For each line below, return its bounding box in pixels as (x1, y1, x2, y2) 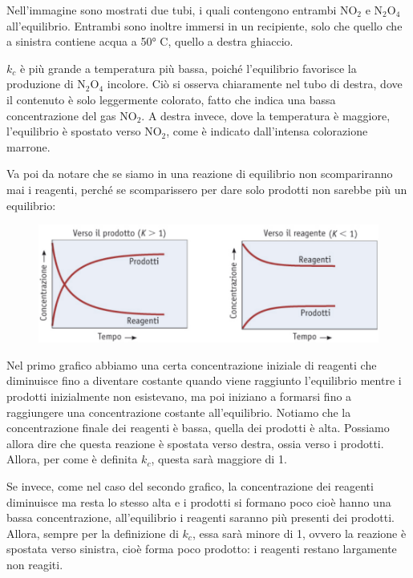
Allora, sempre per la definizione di (6, 524, 179, 541)
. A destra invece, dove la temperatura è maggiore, (141, 107, 391, 123)
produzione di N (6, 75, 86, 92)
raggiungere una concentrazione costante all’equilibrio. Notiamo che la (6, 403, 351, 420)
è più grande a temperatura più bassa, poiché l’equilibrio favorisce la (19, 59, 357, 76)
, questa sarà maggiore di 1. (151, 451, 287, 467)
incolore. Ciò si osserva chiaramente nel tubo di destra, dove (107, 75, 403, 92)
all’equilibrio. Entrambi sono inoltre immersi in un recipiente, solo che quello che (6, 17, 403, 34)
